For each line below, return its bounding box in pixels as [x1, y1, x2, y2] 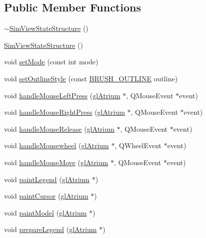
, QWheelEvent [114, 140, 161, 151]
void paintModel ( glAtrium [4, 207, 87, 218]
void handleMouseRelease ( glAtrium [4, 123, 114, 134]
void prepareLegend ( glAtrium [4, 224, 97, 235]
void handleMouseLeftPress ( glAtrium [4, 90, 120, 100]
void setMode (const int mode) [4, 56, 98, 67]
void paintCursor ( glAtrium [4, 191, 88, 201]
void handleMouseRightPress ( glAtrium [4, 107, 125, 117]
